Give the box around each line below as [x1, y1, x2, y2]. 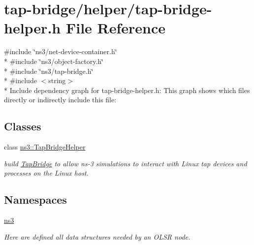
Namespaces [4, 192, 67, 207]
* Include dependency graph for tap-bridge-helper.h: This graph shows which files [4, 85, 250, 95]
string [48, 75, 66, 86]
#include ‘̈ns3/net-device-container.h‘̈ [4, 46, 117, 57]
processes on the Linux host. [4, 168, 89, 178]
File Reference [65, 18, 166, 38]
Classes [4, 119, 41, 134]
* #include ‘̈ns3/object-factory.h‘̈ [4, 56, 103, 66]
